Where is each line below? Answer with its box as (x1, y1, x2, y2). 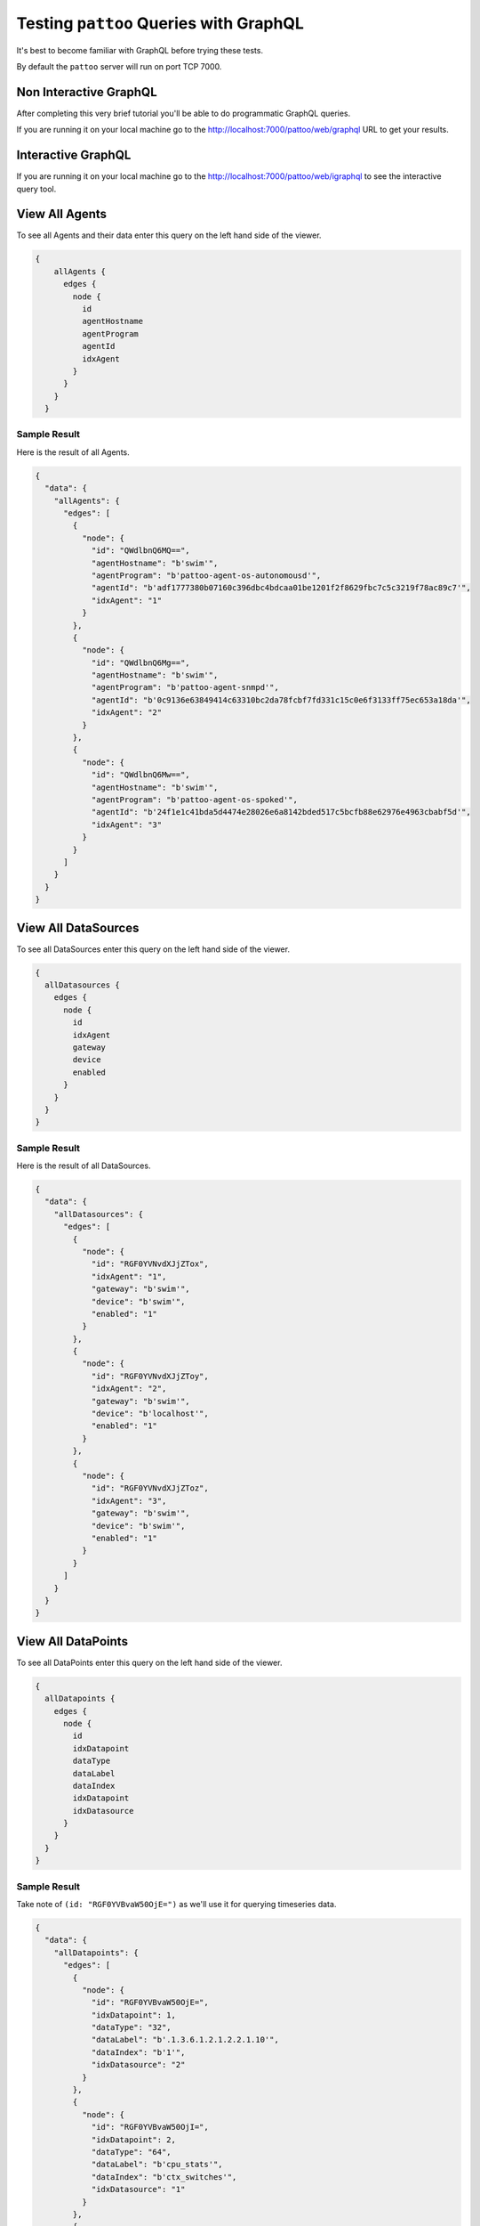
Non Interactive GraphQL (16, 85, 157, 100)
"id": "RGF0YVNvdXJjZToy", (91, 1371, 209, 1381)
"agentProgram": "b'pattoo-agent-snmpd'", (91, 682, 279, 693)
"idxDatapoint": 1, (91, 2010, 177, 2020)
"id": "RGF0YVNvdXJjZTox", (91, 1259, 209, 1269)
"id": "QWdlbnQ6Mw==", (91, 770, 190, 780)
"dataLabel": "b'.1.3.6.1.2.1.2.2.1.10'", (91, 2035, 279, 2045)
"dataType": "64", (91, 2147, 172, 2157)
